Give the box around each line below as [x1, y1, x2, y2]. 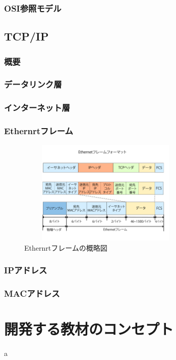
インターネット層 [4, 101, 70, 114]
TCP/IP [4, 28, 49, 44]
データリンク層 [4, 78, 62, 91]
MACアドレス [4, 287, 60, 300]
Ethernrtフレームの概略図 [24, 242, 107, 253]
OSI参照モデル [4, 2, 62, 14]
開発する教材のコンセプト [4, 318, 174, 339]
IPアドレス [4, 264, 47, 276]
